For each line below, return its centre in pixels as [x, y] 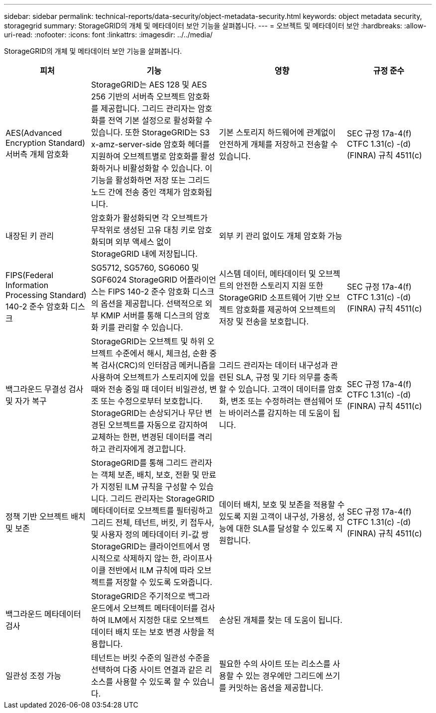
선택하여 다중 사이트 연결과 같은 [147, 670]
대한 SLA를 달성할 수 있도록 [284, 528]
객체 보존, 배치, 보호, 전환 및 [150, 475]
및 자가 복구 [26, 401]
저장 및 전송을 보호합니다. [264, 321]
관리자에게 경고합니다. [147, 449]
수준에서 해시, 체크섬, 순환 [161, 353]
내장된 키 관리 [30, 236]
